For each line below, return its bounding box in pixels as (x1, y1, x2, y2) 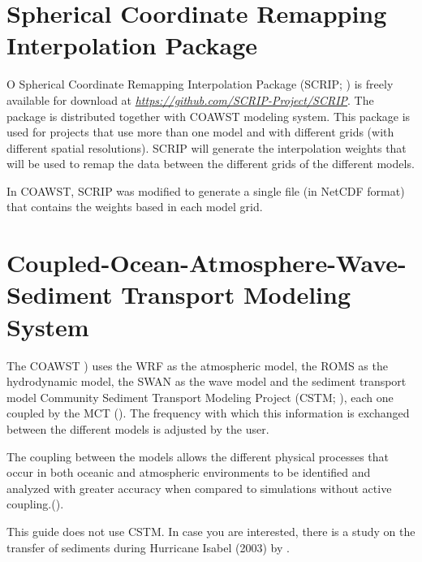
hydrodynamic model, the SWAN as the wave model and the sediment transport (6, 373, 407, 390)
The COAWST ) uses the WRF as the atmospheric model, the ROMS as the (6, 357, 388, 374)
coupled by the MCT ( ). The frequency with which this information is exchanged (6, 404, 410, 421)
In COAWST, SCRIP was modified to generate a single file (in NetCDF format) (6, 182, 405, 199)
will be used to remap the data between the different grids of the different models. (6, 155, 415, 172)
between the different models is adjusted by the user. (6, 420, 269, 437)
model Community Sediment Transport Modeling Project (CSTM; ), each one (6, 388, 394, 405)
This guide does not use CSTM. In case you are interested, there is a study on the (6, 522, 416, 539)
